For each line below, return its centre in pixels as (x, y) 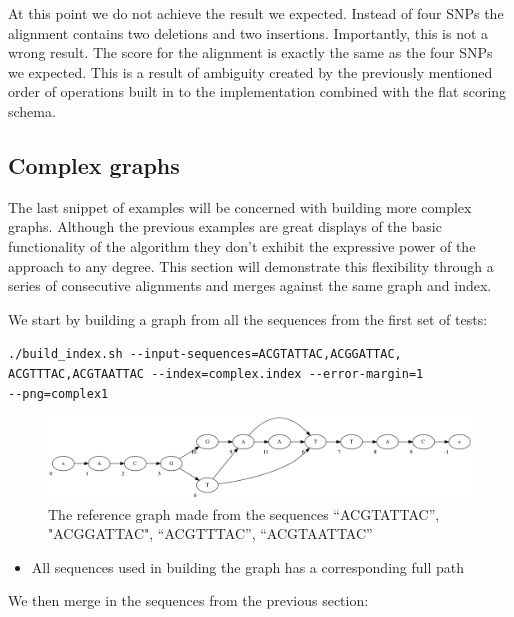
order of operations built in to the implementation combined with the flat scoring (257, 91)
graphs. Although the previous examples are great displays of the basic (225, 226)
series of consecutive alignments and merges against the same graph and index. (250, 285)
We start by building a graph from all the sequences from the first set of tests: (248, 318)
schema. (32, 110)
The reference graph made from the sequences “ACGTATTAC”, (244, 513)
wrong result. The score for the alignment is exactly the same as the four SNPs (250, 52)
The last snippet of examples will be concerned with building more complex (240, 206)
